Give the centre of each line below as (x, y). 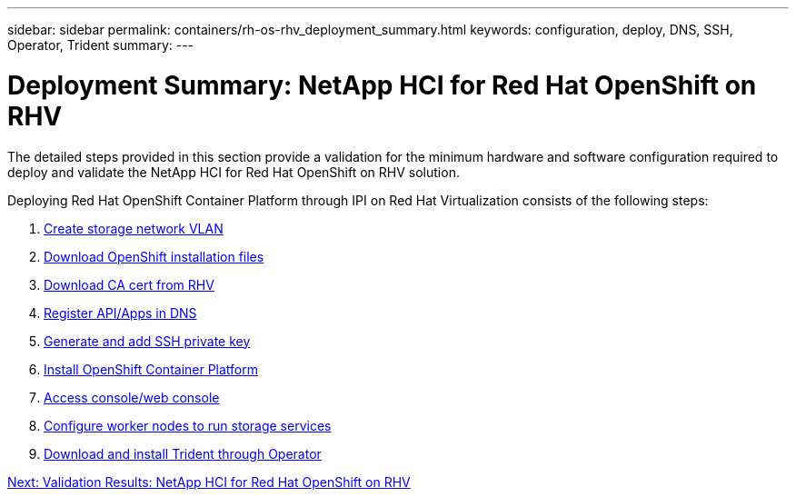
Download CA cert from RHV (129, 284)
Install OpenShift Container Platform (151, 369)
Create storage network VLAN (134, 228)
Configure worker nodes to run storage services (188, 425)
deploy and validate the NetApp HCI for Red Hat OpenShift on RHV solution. (234, 172)
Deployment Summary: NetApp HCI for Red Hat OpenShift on (382, 85)
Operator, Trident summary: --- (101, 45)
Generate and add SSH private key (147, 341)
